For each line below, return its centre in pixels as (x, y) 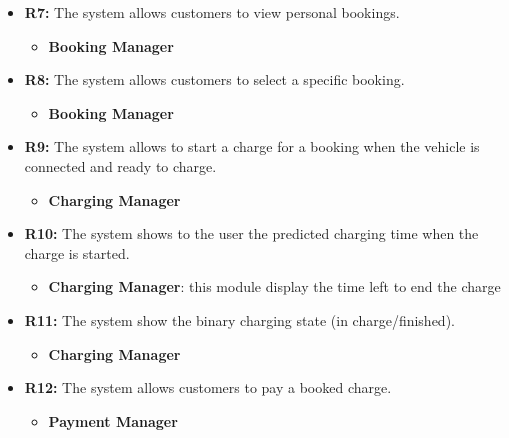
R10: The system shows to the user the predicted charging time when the (251, 233)
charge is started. (77, 252)
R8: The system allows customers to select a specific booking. (214, 79)
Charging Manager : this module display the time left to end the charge (274, 286)
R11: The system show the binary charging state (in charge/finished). (239, 319)
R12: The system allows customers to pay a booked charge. (208, 387)
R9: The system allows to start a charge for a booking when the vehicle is (252, 146)
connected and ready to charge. (120, 165)
